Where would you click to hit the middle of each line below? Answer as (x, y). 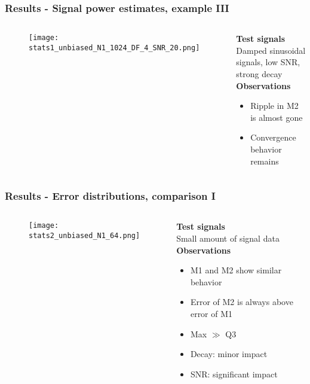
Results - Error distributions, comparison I (110, 196)
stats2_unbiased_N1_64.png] (85, 236)
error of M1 (211, 313)
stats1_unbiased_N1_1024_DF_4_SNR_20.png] (114, 48)
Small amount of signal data (228, 238)
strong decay (259, 74)
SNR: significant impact (234, 374)
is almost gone (277, 117)
